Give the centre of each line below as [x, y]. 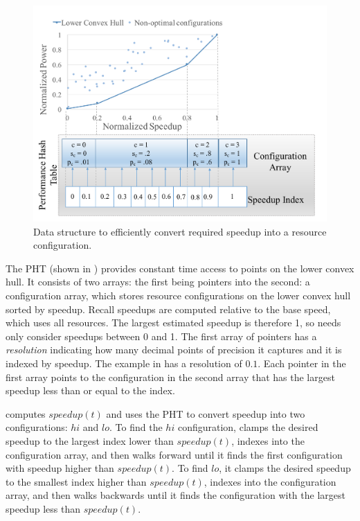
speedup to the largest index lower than [90, 441]
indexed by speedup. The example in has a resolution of [124, 363]
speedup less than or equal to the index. [90, 390]
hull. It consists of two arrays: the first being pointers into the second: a [158, 282]
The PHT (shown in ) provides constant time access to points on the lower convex [180, 268]
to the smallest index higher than [76, 481]
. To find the [136, 427]
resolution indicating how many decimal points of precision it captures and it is [174, 350]
